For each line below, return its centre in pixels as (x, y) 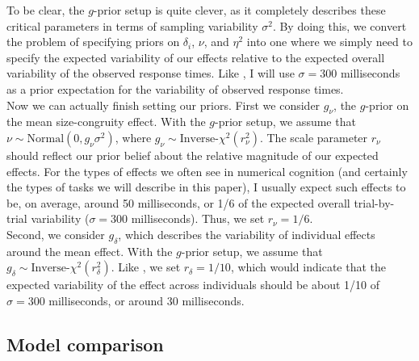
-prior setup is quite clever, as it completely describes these (239, 10)
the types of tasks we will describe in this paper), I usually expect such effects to (206, 187)
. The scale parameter (314, 137)
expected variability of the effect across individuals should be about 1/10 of (193, 285)
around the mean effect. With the (90, 251)
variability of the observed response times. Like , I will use (151, 73)
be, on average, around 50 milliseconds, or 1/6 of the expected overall (178, 202)
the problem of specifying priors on (93, 42)
